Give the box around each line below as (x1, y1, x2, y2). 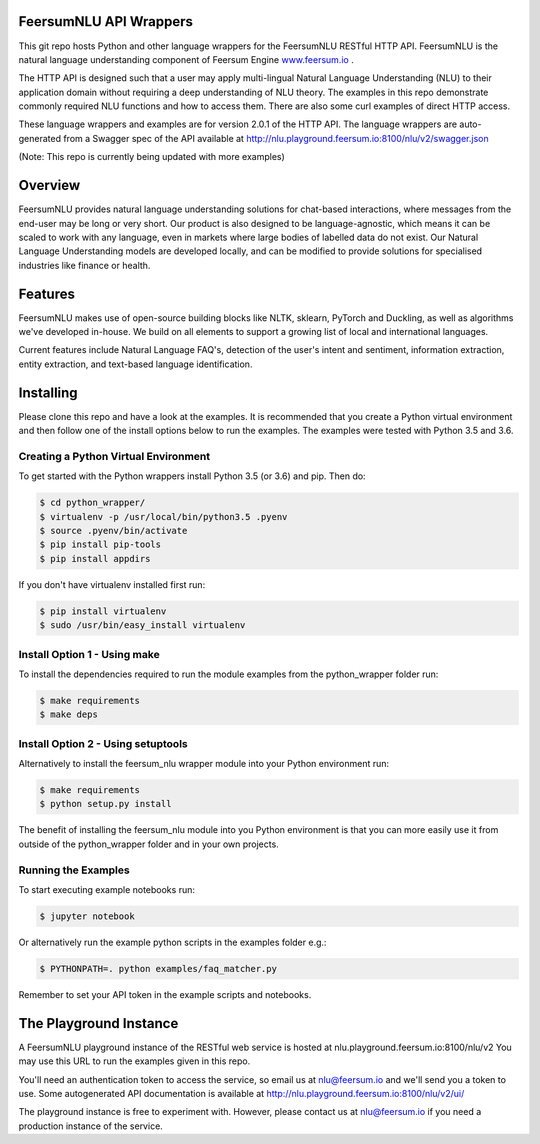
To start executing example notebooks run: (18, 883, 195, 895)
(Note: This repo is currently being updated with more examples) (18, 151, 285, 163)
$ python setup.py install (39, 798, 172, 810)
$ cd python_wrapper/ (39, 497, 146, 509)
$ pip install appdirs (39, 553, 151, 564)
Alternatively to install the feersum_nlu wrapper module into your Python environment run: (18, 757, 390, 769)
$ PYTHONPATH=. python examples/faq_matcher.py (39, 963, 277, 974)
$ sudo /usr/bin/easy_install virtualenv (39, 620, 246, 631)
